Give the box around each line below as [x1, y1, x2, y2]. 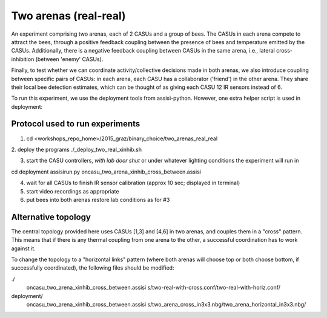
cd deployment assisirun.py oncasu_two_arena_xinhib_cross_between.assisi [11, 168, 201, 175]
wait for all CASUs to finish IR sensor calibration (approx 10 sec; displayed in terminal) [26, 179, 240, 187]
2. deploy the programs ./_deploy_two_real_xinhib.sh [11, 146, 142, 153]
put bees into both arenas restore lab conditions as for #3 [26, 196, 170, 203]
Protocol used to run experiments [11, 118, 140, 129]
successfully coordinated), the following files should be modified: [11, 264, 174, 271]
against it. [11, 245, 36, 252]
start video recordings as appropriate [26, 187, 119, 195]
